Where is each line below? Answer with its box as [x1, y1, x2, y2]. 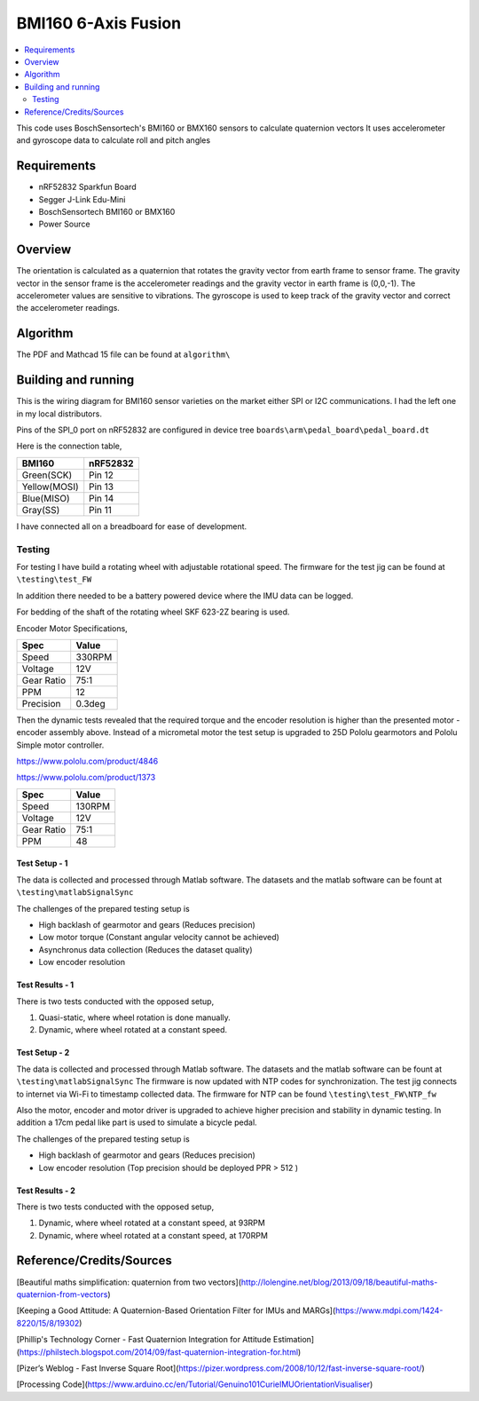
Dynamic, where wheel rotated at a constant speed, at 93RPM [38, 1217, 265, 1229]
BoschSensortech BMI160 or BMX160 [38, 206, 176, 217]
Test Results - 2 [16, 1185, 75, 1196]
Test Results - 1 [16, 979, 75, 990]
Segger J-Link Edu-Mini [38, 194, 126, 204]
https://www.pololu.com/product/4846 [16, 756, 159, 767]
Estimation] [272, 1334, 315, 1345]
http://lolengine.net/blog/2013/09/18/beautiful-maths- [240, 1277, 438, 1287]
